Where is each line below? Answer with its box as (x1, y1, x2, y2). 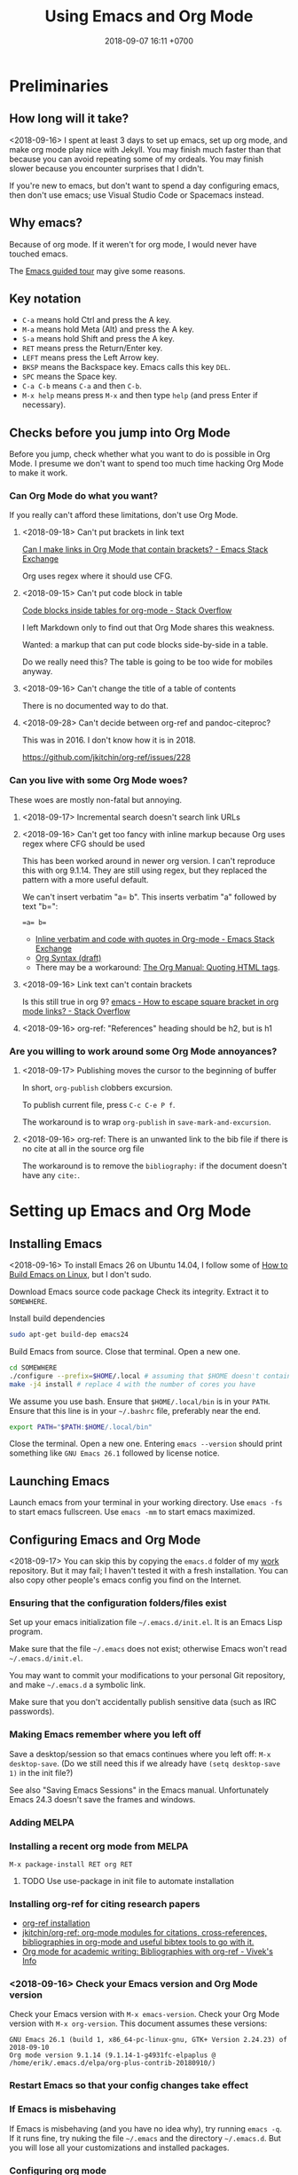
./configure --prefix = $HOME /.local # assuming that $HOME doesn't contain (9, 1371, 292, 1380)
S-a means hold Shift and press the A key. (21, 334, 175, 344)
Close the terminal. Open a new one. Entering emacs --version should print (9, 1439, 283, 1449)
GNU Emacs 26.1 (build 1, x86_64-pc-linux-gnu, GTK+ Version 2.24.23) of (9, 2036, 288, 2045)
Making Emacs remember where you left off (9, 1728, 201, 1740)
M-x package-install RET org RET (9, 1860, 133, 1869)
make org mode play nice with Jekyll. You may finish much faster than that (9, 144, 281, 154)
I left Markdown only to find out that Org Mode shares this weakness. (21, 623, 275, 633)
